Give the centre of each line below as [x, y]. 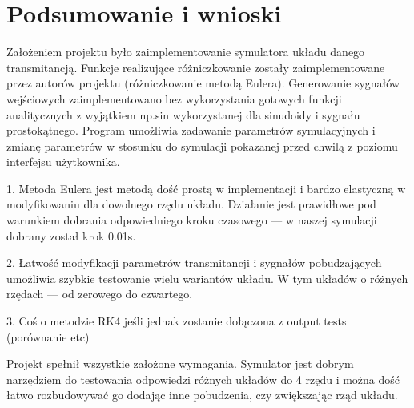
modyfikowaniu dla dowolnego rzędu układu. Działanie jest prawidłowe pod [191, 204]
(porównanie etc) [48, 336]
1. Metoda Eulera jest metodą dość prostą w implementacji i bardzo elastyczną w [206, 188]
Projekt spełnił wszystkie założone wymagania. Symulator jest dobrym [180, 364]
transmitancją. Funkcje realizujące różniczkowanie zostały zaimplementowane [196, 67]
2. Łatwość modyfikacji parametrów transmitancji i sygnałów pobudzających [194, 263]
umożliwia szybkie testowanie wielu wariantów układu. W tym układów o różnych [207, 278]
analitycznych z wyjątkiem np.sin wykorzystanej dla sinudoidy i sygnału [183, 114]
